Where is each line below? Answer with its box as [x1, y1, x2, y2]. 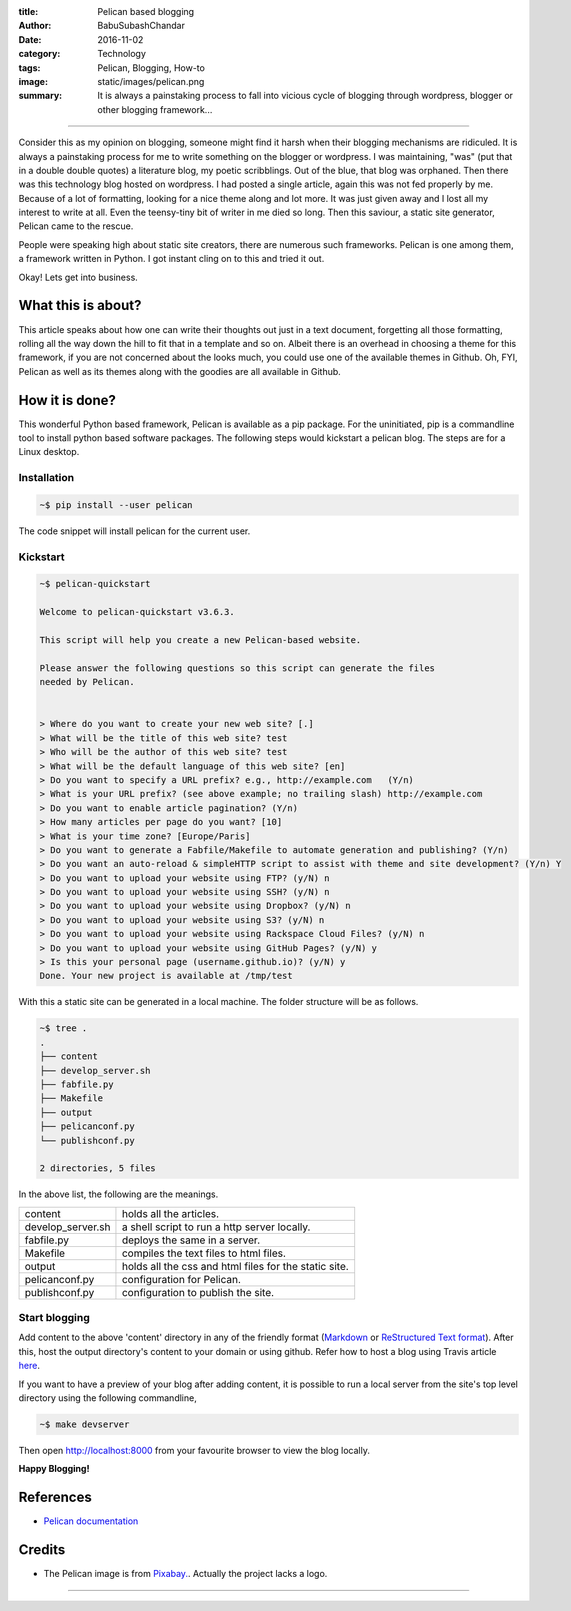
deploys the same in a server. [121, 1233, 260, 1247]
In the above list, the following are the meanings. [18, 1188, 219, 1200]
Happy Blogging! [18, 1463, 90, 1475]
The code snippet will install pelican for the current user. [18, 525, 251, 537]
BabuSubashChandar [97, 20, 185, 32]
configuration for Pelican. [121, 1272, 242, 1286]
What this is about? [18, 297, 142, 314]
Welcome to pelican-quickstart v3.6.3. [39, 606, 235, 618]
